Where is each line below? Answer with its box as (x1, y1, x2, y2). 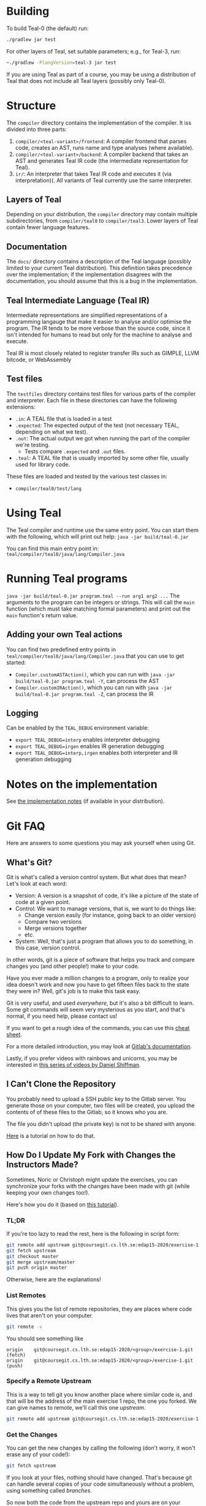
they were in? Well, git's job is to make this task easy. (6, 988, 141, 995)
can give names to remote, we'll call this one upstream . (6, 1403, 146, 1411)
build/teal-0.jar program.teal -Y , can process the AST (15, 677, 159, 684)
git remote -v (6, 1324, 43, 1330)
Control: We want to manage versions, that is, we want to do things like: (15, 905, 196, 913)
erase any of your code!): (6, 1451, 71, 1458)
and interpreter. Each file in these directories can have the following (6, 396, 177, 404)
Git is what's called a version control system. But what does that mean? (6, 873, 187, 881)
